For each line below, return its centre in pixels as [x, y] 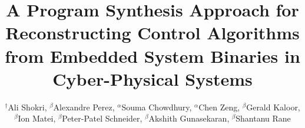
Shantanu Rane [263, 118]
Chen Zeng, [219, 107]
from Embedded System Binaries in [152, 55]
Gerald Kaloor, [273, 107]
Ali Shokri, [27, 107]
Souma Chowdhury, [157, 107]
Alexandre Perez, [84, 107]
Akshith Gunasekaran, [189, 118]
